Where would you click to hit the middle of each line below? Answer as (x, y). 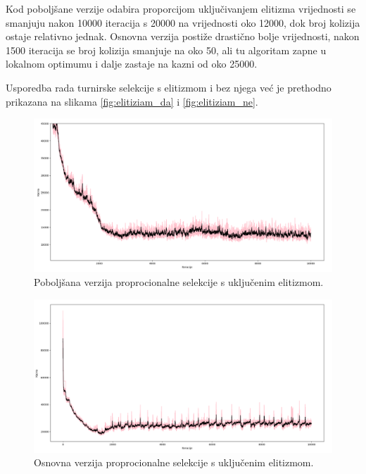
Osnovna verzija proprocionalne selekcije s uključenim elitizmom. (174, 462)
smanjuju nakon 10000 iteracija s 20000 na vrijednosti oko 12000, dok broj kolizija (183, 22)
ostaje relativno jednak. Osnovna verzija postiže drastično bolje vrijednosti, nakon (183, 36)
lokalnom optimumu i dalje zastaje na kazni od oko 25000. (132, 64)
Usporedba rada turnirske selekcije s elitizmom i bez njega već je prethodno (169, 87)
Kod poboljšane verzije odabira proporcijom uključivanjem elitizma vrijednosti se (181, 8)
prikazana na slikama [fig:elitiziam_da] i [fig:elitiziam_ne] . (132, 101)
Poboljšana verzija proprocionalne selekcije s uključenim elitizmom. (179, 281)
